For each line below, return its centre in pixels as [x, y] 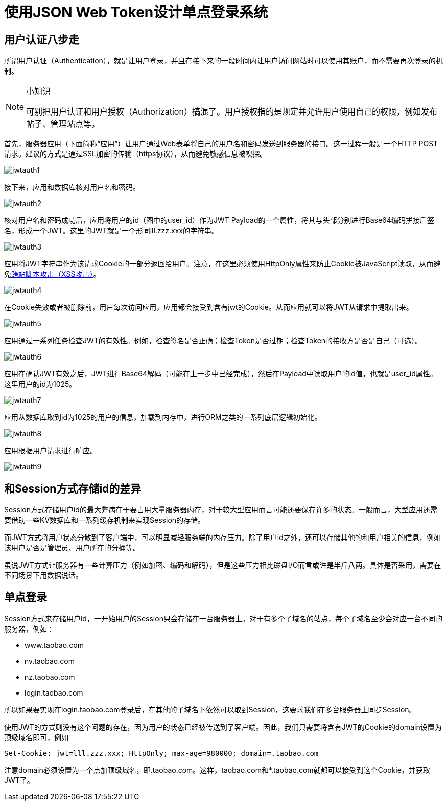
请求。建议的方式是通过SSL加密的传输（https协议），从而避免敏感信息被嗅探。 [136, 154]
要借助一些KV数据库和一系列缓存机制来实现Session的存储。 [105, 520]
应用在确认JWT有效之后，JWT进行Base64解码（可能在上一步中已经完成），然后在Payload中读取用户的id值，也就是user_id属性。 [221, 374]
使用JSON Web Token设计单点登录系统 [136, 12]
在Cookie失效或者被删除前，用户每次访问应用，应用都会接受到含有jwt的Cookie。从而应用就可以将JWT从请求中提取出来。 [209, 307]
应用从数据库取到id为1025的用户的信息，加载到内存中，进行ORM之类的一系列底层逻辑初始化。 [163, 417]
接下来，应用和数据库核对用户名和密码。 [72, 187]
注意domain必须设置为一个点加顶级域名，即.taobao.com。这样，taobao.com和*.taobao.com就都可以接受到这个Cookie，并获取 [217, 770]
